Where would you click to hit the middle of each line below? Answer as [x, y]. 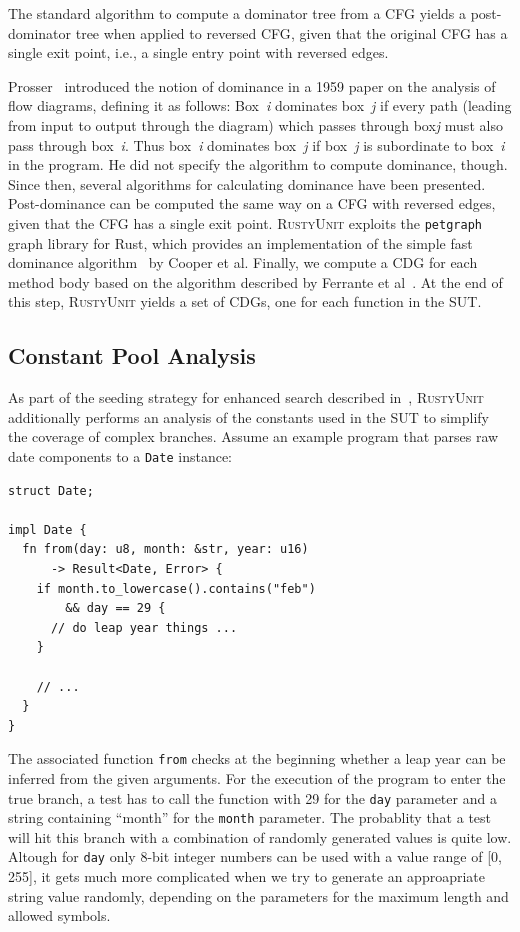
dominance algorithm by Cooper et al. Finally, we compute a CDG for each [243, 262]
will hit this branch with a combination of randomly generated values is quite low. [260, 836]
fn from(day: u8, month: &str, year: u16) [165, 549]
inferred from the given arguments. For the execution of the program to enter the [257, 777]
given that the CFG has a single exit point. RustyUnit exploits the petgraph [245, 222]
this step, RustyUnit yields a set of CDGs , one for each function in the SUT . [245, 301]
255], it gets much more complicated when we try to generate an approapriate [247, 876]
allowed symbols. [59, 915]
